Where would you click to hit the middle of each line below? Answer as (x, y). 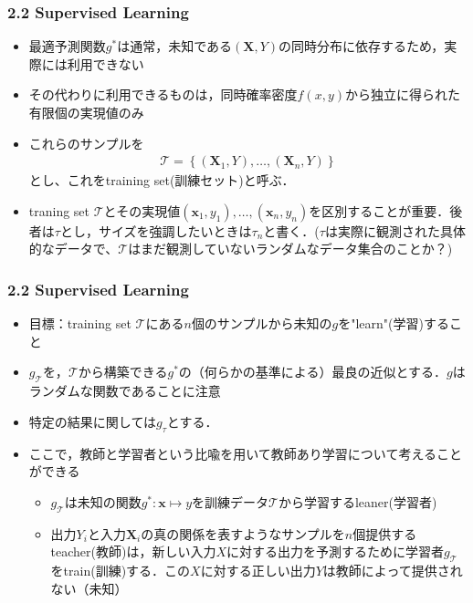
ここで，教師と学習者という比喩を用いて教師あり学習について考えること (245, 453)
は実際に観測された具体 (395, 230)
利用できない (105, 63)
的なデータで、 (74, 249)
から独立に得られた (402, 94)
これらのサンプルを (86, 143)
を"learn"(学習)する (394, 323)
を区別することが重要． (379, 210)
